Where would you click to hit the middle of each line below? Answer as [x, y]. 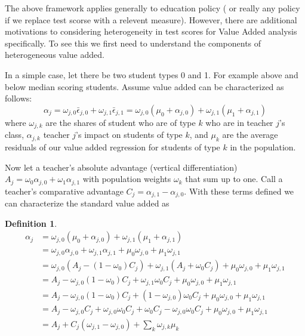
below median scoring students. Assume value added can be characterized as [144, 86]
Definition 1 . [31, 223]
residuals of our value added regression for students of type [113, 147]
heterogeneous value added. [55, 55]
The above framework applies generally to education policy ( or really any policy [152, 8]
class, [15, 135]
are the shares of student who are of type [121, 122]
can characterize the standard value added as [87, 203]
